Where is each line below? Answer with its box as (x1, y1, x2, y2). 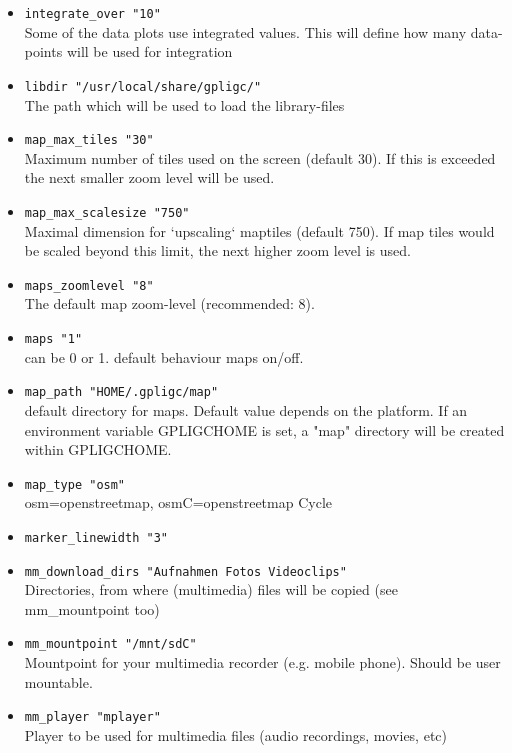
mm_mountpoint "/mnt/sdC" (24, 637, 197, 652)
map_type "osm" (24, 477, 126, 492)
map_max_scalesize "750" (24, 205, 190, 220)
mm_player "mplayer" (24, 710, 161, 725)
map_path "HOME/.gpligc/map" (24, 385, 219, 400)
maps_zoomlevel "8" (24, 278, 154, 293)
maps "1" (24, 332, 83, 347)
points (24, 41, 63, 62)
